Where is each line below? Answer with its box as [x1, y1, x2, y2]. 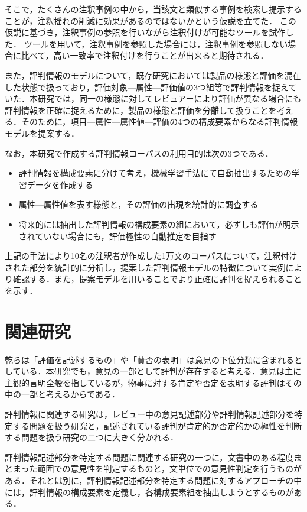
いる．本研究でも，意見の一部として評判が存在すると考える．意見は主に [21, 365, 302, 377]
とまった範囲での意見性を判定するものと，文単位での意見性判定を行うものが [5, 462, 302, 475]
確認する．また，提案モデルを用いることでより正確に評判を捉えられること [12, 273, 302, 285]
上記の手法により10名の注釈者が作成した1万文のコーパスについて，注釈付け [5, 249, 298, 262]
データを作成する [27, 178, 93, 190]
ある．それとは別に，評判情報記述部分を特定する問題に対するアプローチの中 [5, 474, 302, 486]
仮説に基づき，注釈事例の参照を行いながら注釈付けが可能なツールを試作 [5, 26, 286, 38]
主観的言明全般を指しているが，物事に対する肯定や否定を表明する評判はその [5, 376, 302, 388]
